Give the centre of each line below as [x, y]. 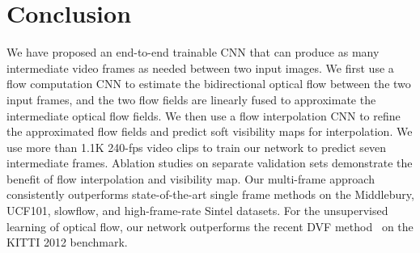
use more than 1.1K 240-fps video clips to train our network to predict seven [197, 147]
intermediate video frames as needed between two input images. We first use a [200, 67]
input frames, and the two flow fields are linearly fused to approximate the [191, 99]
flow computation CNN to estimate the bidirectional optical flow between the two [209, 84]
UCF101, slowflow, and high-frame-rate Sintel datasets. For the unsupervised [197, 211]
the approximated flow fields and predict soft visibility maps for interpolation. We [210, 131]
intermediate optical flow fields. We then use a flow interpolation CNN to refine [204, 115]
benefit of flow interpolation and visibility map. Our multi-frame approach [191, 178]
